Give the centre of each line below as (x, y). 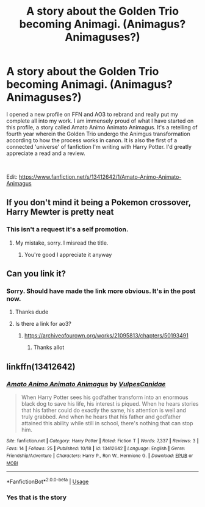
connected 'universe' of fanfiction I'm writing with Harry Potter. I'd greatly (99, 146)
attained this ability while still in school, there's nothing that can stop (107, 423)
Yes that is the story (37, 497)
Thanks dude (32, 312)
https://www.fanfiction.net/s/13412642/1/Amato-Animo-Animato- (100, 177)
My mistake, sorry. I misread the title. (62, 243)
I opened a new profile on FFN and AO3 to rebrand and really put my (92, 114)
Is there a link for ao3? (43, 324)
